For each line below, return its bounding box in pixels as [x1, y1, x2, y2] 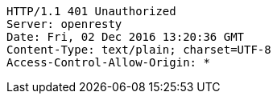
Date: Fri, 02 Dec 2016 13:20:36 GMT [6, 30, 245, 43]
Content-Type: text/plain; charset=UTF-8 [6, 43, 271, 56]
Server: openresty [6, 18, 122, 30]
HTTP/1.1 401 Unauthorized [6, 5, 176, 18]
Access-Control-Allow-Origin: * [6, 56, 210, 69]
